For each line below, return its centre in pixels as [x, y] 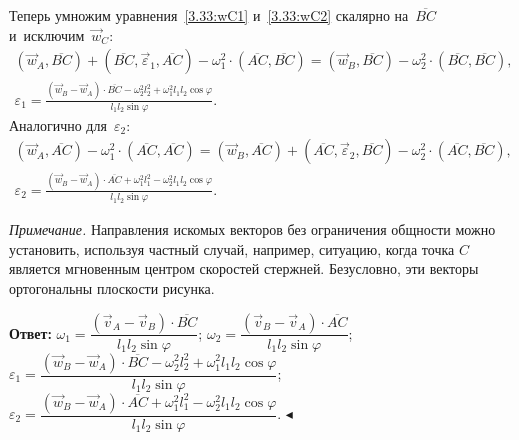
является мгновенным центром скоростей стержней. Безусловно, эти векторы [244, 268]
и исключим [47, 34]
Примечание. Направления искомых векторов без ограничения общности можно [252, 229]
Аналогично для [58, 124]
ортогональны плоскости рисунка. [112, 287]
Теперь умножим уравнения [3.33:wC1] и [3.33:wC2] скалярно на [209, 15]
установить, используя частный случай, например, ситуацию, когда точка [232, 248]
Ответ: [30, 332]
